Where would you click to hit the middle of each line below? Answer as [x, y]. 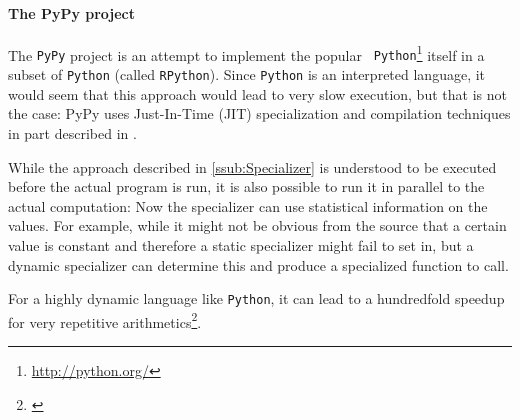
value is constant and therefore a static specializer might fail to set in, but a [241, 244]
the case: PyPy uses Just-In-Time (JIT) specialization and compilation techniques [259, 113]
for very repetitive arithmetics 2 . [105, 320]
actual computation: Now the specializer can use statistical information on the [248, 205]
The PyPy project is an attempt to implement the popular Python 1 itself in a [246, 53]
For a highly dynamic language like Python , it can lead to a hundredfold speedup [256, 298]
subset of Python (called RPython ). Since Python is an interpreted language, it [247, 74]
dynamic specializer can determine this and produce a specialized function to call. [258, 264]
